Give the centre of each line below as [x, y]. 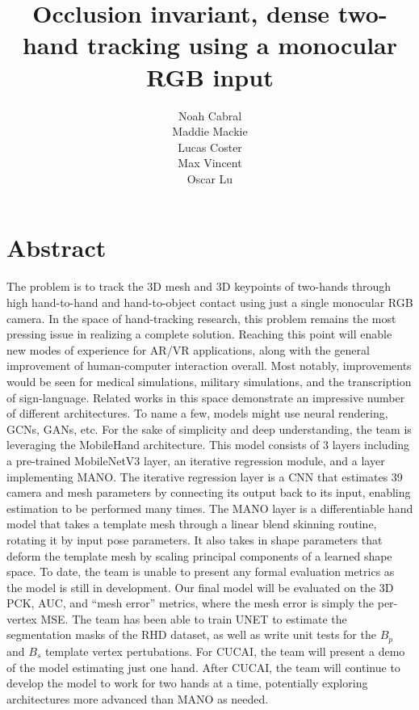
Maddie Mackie [210, 131]
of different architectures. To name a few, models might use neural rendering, [197, 413]
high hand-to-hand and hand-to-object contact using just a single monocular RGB [210, 302]
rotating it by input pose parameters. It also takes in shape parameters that [195, 539]
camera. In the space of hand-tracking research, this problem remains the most [201, 318]
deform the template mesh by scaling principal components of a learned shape [199, 555]
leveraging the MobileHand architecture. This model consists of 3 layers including [208, 445]
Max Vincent [210, 163]
